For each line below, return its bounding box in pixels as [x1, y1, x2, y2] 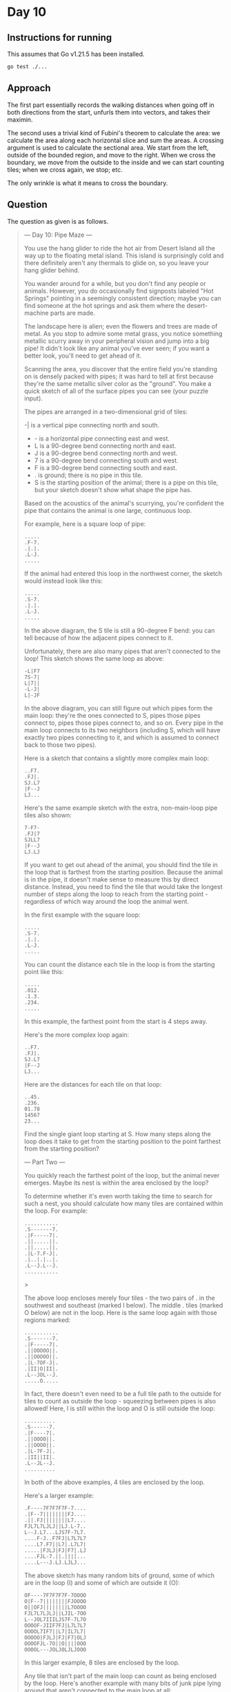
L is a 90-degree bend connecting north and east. [34, 441, 177, 449]
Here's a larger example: [23, 1491, 94, 1499]
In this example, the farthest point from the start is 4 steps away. [23, 1017, 208, 1025]
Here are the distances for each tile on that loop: [23, 1080, 162, 1088]
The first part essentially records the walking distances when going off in [7, 101, 215, 109]
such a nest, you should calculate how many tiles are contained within [23, 1199, 223, 1207]
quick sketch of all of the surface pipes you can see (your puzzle [23, 387, 209, 395]
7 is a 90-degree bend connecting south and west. [34, 456, 179, 465]
